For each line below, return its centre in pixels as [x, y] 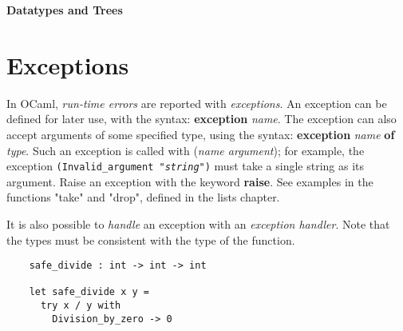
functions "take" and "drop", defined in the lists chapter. [143, 197]
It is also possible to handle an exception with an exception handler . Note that [198, 223]
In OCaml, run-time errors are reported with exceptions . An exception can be [197, 103]
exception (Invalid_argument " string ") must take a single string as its [186, 166]
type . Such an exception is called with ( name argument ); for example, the [186, 150]
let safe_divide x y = [89, 292]
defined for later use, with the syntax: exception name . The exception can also [201, 119]
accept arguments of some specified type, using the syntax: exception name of [201, 134]
